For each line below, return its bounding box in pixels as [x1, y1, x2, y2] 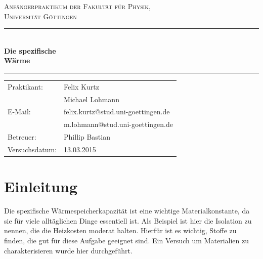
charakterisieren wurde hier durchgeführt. [4, 245, 133, 255]
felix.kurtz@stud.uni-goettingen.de [64, 106, 170, 117]
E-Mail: [8, 106, 31, 117]
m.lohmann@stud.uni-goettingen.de [64, 119, 173, 129]
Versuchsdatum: [8, 144, 57, 154]
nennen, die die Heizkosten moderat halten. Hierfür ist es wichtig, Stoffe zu [4, 225, 237, 236]
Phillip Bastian [64, 132, 110, 142]
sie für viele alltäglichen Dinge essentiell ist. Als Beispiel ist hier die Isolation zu [4, 215, 252, 226]
